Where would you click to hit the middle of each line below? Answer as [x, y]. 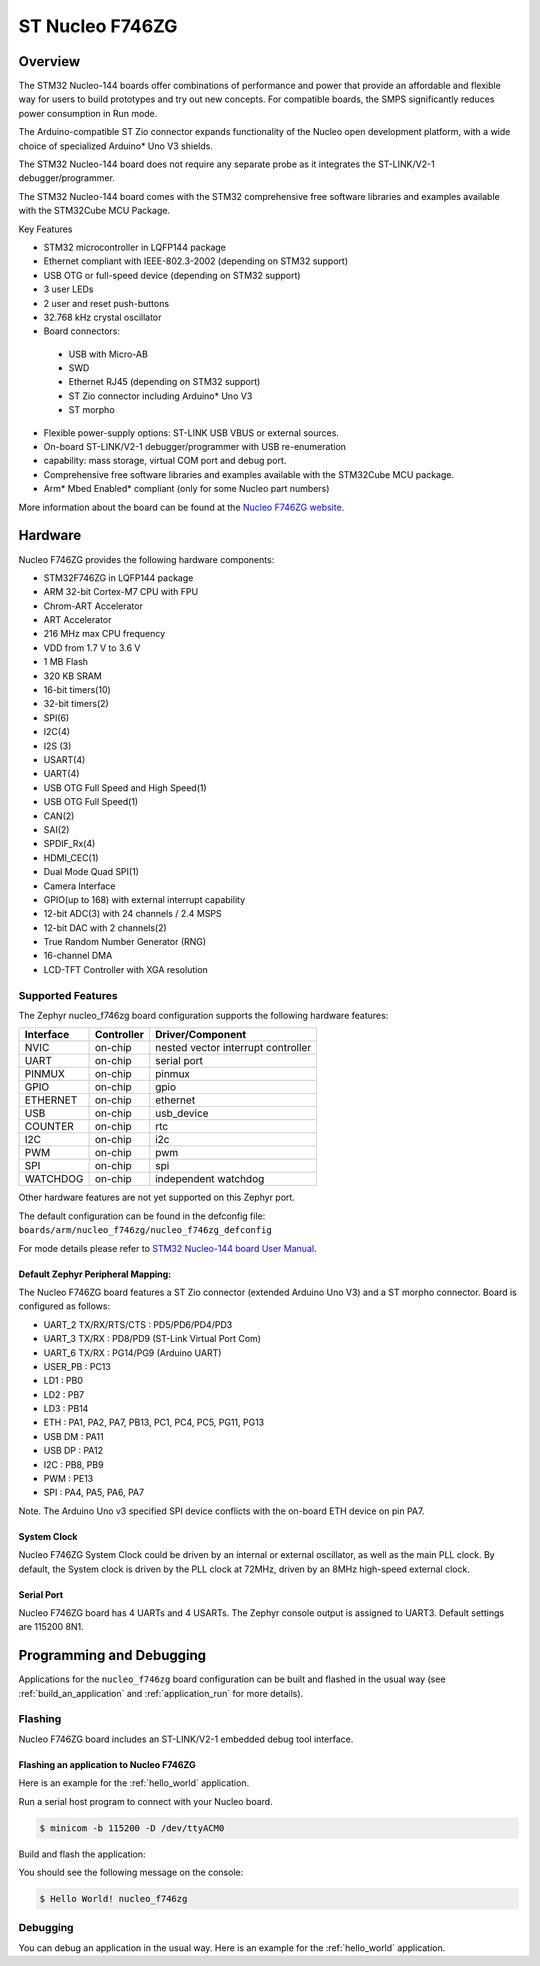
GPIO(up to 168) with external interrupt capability [144, 899]
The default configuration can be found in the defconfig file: [142, 1216]
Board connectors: [81, 331]
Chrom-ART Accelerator [93, 606]
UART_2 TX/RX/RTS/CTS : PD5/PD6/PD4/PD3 [138, 1324]
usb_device [182, 1113]
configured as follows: [64, 1306]
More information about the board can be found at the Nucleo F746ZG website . [181, 507]
